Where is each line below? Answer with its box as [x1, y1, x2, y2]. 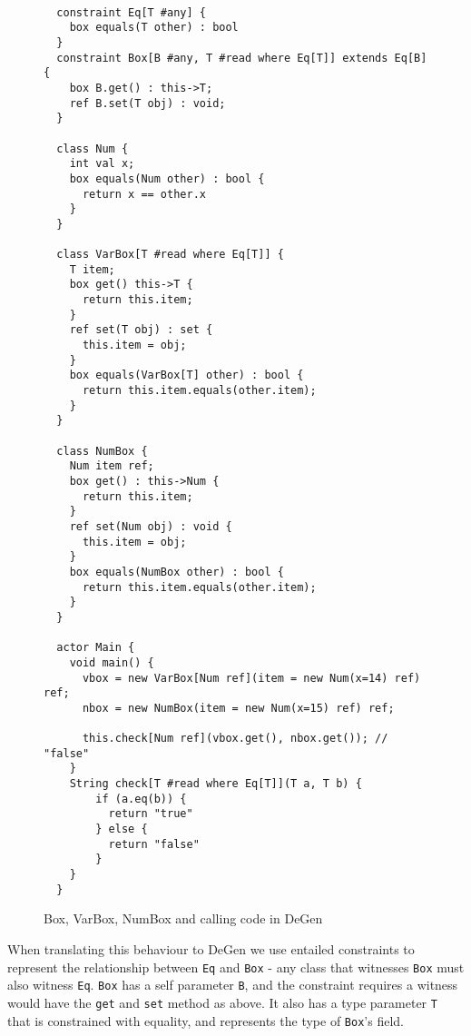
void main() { [69, 656, 154, 669]
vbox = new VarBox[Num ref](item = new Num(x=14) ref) [82, 671, 421, 685]
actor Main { [56, 641, 135, 655]
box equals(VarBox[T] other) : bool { [69, 369, 304, 382]
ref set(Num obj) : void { [69, 519, 232, 533]
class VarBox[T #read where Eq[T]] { [56, 248, 284, 261]
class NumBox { [56, 444, 148, 458]
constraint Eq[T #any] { [56, 5, 206, 19]
